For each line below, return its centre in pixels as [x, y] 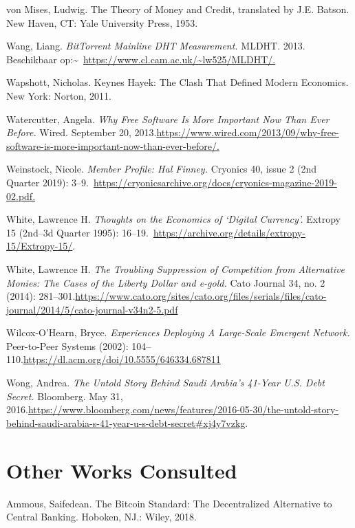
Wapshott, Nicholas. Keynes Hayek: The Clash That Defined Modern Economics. [177, 82]
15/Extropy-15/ [40, 246]
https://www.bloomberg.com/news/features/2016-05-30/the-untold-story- [183, 409]
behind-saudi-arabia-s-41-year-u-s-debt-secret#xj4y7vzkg [126, 422]
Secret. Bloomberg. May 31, [65, 396]
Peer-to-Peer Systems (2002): [67, 345]
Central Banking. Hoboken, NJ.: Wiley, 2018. [101, 517]
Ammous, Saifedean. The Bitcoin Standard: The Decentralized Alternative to [169, 503]
